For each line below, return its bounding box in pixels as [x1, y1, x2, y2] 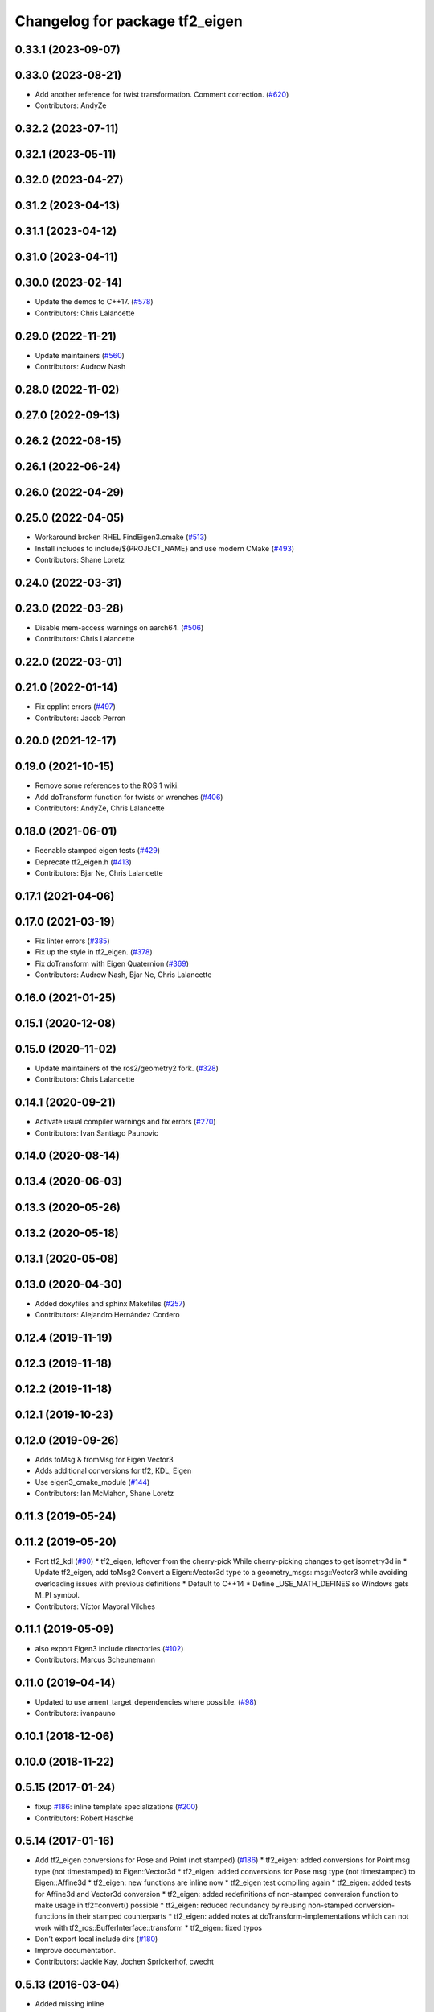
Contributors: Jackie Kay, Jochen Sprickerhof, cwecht [35, 1956, 215, 1966]
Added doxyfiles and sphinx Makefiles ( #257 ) [35, 1298, 186, 1308]
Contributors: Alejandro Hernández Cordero [35, 1310, 180, 1320]
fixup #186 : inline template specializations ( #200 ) [35, 1802, 199, 1812]
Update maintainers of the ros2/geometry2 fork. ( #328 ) [35, 1063, 219, 1073]
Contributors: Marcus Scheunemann [35, 1655, 156, 1664]
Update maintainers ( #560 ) [35, 350, 125, 360]
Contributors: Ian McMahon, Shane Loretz [35, 1489, 174, 1499]
